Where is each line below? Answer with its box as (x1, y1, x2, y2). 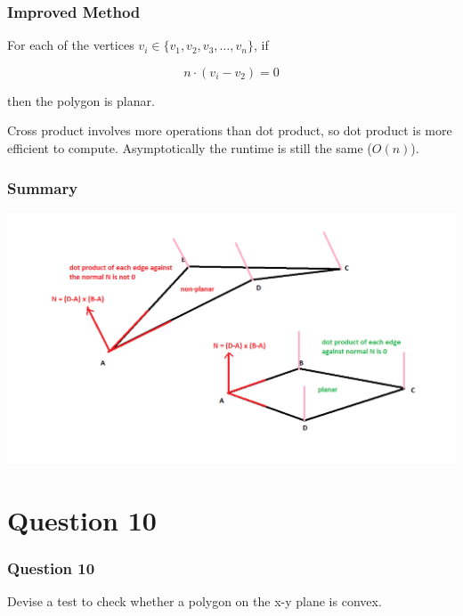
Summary (7, 176, 78, 199)
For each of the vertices (7, 36, 134, 54)
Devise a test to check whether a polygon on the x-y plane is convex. (7, 592, 382, 611)
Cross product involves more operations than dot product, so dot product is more (7, 121, 452, 140)
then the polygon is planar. (7, 91, 155, 109)
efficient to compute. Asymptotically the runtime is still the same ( (7, 139, 372, 157)
